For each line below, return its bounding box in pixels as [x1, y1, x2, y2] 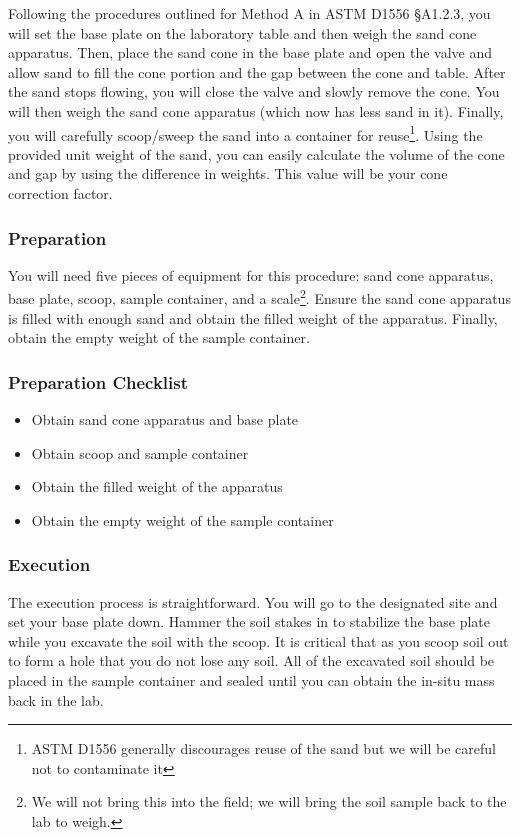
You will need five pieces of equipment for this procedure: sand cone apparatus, [8, 264, 494, 285]
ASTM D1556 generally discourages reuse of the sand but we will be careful [31, 738, 496, 759]
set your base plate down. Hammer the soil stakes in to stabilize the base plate [8, 611, 490, 632]
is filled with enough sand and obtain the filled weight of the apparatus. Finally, [8, 307, 498, 328]
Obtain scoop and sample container [31, 442, 249, 463]
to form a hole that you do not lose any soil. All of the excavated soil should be [8, 650, 495, 671]
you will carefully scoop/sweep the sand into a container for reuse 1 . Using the [8, 121, 483, 145]
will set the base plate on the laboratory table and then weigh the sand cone [8, 22, 477, 43]
